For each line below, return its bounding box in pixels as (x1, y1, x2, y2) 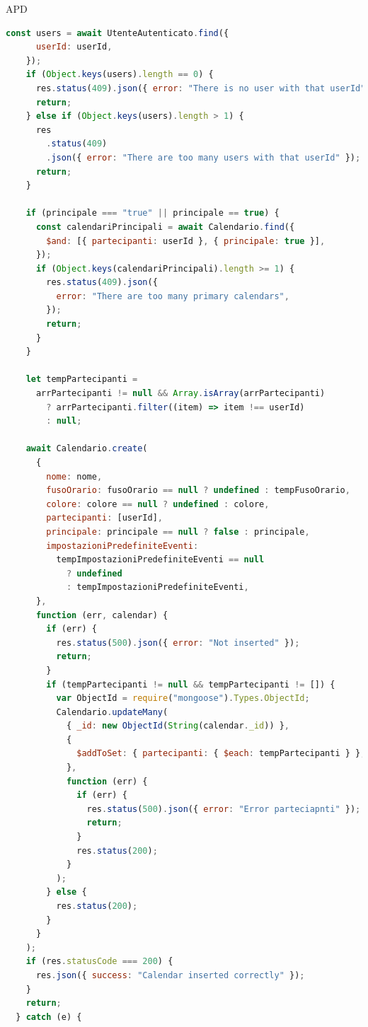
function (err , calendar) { (35, 610, 168, 620)
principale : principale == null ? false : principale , (46, 526, 310, 537)
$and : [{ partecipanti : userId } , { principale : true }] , (46, 236, 326, 246)
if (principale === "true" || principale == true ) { (25, 208, 280, 219)
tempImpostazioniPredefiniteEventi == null (56, 555, 265, 565)
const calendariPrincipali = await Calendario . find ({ (35, 221, 295, 232)
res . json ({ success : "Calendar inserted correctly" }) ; (35, 970, 305, 980)
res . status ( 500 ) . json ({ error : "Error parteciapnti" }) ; (86, 803, 361, 814)
